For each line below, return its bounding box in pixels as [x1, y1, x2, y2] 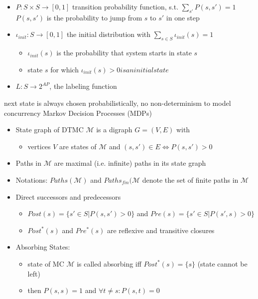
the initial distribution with [66, 29, 151, 39]
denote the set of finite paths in [142, 174, 239, 185]
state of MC [27, 258, 64, 269]
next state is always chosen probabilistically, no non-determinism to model [4, 97, 231, 108]
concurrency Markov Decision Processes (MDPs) [4, 107, 152, 118]
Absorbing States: [15, 242, 70, 252]
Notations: [15, 174, 48, 185]
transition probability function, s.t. [72, 1, 179, 11]
